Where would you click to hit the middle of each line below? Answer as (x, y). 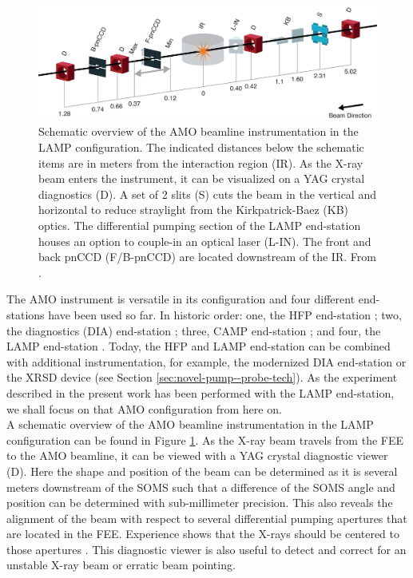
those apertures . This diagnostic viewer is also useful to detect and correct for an (206, 549)
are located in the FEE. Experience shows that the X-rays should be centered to (203, 534)
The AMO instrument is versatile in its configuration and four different (181, 299)
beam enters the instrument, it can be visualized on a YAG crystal (202, 178)
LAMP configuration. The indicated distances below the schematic (201, 147)
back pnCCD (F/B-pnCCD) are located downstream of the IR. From (207, 257)
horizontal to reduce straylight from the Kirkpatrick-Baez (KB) (194, 210)
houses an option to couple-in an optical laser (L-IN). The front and (205, 241)
